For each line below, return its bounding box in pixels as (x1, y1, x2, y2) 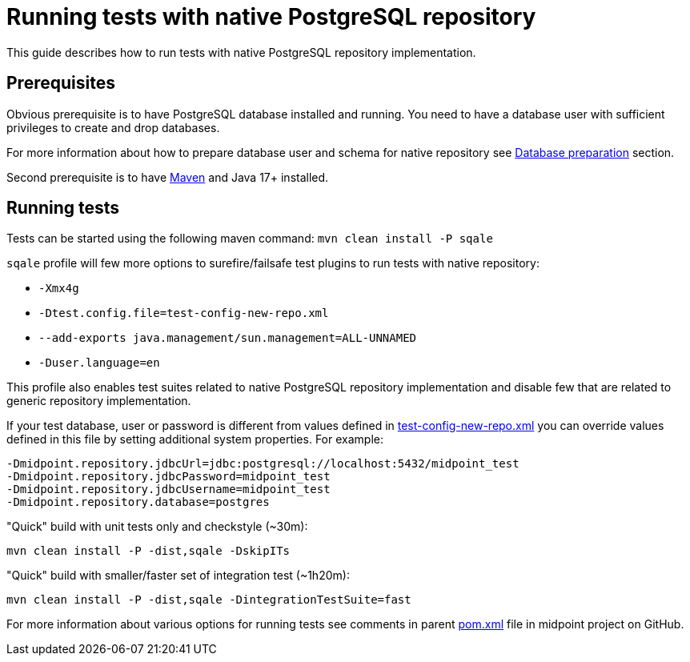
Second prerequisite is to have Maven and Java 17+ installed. (6, 170, 329, 184)
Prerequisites (6, 73, 115, 94)
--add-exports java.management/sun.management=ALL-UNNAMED (38, 331, 417, 345)
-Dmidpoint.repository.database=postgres (6, 495, 270, 509)
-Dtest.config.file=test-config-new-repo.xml (38, 307, 329, 320)
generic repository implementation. (6, 394, 191, 408)
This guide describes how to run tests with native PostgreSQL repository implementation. (6, 45, 476, 59)
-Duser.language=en (38, 356, 160, 370)
